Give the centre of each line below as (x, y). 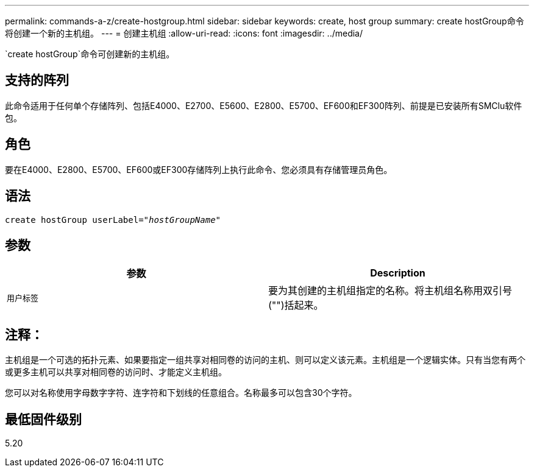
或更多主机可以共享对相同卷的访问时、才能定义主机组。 (116, 372)
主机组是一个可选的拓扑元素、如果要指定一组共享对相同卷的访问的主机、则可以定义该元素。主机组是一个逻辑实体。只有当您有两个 (265, 360)
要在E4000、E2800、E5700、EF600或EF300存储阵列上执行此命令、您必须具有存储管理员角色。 (199, 169)
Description (398, 273)
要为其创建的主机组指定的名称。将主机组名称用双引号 (390, 291)
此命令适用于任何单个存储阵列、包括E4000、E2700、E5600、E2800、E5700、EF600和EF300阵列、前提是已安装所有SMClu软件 (264, 105)
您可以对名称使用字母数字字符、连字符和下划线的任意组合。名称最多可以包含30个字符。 (181, 393)
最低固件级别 (43, 419)
